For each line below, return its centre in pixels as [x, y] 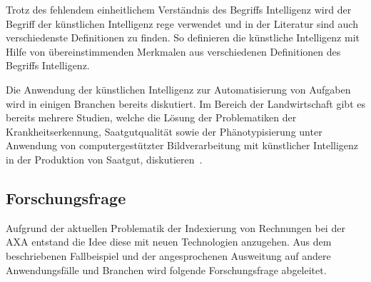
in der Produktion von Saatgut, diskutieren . [104, 159]
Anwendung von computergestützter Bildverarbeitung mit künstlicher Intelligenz [182, 145]
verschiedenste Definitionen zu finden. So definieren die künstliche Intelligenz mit [183, 37]
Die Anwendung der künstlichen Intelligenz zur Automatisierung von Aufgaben [178, 89]
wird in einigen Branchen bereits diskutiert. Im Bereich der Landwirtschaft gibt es [185, 103]
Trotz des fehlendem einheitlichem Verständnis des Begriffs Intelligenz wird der [179, 9]
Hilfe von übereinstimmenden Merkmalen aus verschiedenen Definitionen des [173, 51]
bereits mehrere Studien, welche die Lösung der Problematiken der [151, 117]
